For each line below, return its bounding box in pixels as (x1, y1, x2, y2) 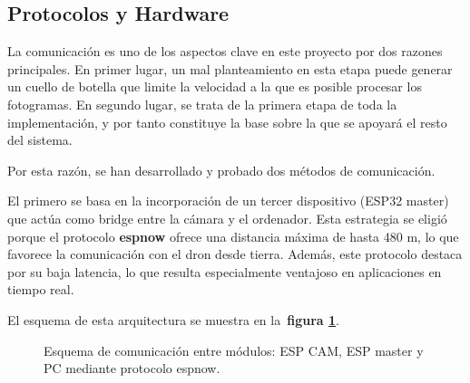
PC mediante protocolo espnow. (44, 359, 220, 378)
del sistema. (7, 130, 73, 149)
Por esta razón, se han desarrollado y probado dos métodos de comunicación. (7, 160, 436, 179)
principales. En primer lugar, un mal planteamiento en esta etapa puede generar (7, 59, 453, 78)
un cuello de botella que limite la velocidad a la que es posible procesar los (7, 77, 422, 96)
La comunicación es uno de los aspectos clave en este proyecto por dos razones (7, 42, 443, 61)
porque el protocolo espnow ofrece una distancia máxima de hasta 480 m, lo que (7, 226, 459, 245)
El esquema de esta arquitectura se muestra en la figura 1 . (7, 310, 339, 329)
